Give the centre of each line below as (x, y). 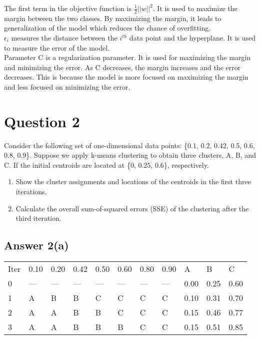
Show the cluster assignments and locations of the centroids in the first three (133, 182)
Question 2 (42, 121)
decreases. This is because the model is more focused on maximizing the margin (126, 77)
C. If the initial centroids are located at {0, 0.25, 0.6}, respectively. (106, 164)
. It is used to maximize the (195, 8)
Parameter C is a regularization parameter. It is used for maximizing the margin (127, 57)
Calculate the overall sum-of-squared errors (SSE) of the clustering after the (132, 208)
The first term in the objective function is (68, 8)
